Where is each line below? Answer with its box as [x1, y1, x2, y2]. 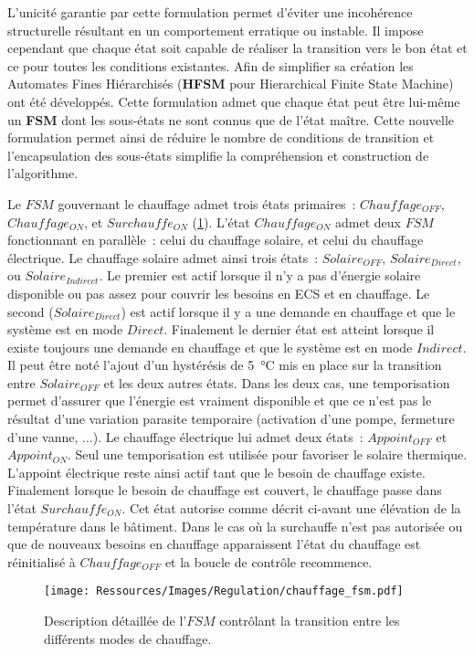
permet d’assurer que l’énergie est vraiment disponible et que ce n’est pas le [7, 391, 432, 410]
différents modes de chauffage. [44, 628, 212, 648]
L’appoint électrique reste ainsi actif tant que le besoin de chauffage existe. [7, 462, 426, 481]
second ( [7, 301, 54, 321]
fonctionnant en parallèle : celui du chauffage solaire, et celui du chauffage [7, 230, 424, 249]
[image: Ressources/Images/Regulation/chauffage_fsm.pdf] [44, 585, 404, 598]
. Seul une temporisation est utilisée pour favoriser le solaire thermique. [67, 445, 468, 464]
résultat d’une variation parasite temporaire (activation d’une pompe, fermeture [7, 409, 455, 428]
